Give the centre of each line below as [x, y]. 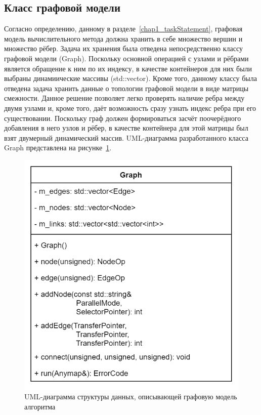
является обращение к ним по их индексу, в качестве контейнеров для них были [128, 68]
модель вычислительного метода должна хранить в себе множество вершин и [123, 38]
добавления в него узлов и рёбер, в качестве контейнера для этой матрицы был [126, 128]
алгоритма [40, 406]
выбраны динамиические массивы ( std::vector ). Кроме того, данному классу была [130, 78]
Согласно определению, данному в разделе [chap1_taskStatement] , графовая [123, 29]
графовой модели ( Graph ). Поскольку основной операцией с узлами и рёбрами [126, 58]
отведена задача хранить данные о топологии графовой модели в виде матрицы [126, 88]
